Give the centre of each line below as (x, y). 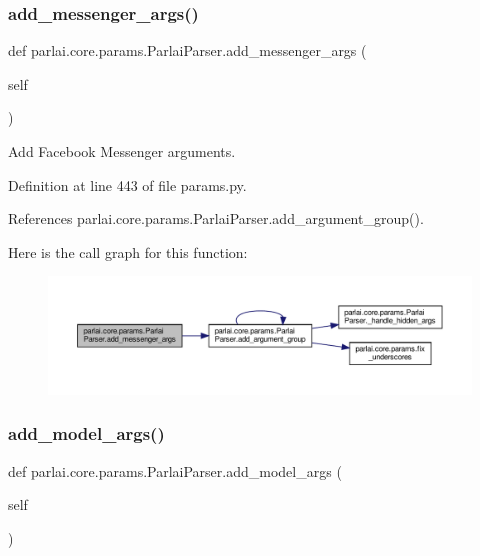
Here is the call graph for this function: (128, 251)
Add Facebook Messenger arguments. (122, 151)
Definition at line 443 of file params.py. (127, 184)
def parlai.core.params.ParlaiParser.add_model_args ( (175, 470)
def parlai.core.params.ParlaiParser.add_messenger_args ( (187, 50)
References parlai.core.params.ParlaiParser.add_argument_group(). (216, 218)
